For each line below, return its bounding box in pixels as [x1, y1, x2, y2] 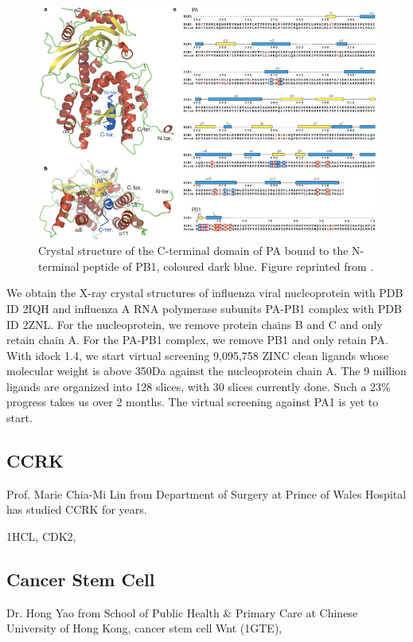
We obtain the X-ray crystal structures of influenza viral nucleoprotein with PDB [6, 284, 403, 301]
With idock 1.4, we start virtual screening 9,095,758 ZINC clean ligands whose [6, 346, 389, 363]
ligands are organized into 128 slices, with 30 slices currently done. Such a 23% [6, 378, 391, 394]
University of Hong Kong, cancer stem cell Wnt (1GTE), [6, 620, 282, 636]
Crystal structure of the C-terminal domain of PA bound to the [38, 242, 349, 259]
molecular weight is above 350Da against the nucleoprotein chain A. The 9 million [6, 362, 407, 379]
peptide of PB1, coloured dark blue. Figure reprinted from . [83, 257, 374, 274]
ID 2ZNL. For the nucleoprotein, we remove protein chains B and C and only [6, 315, 383, 332]
